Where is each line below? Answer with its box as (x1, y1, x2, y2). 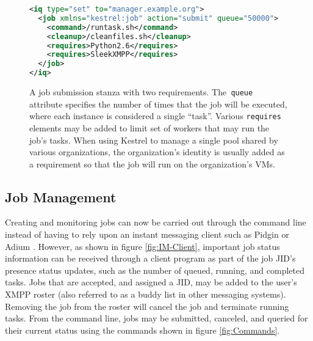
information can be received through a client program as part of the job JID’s (5, 252, 296, 265)
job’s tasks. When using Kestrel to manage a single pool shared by (29, 133, 278, 146)
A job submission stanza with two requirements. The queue (29, 86, 253, 98)
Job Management (5, 187, 117, 206)
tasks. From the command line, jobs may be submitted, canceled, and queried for (5, 312, 308, 324)
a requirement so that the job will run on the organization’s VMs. (29, 157, 275, 170)
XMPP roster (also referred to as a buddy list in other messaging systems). (5, 288, 286, 301)
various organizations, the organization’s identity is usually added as (29, 145, 285, 158)
